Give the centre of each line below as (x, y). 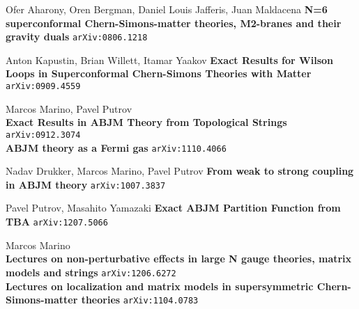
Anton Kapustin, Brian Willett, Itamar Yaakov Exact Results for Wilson (169, 60)
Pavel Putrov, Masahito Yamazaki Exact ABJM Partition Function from (173, 208)
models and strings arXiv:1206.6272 (91, 272)
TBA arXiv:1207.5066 (57, 222)
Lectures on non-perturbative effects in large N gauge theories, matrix (179, 259)
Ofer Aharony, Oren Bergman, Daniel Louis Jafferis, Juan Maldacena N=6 (167, 9)
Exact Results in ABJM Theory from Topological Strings (146, 122)
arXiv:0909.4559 (43, 87)
